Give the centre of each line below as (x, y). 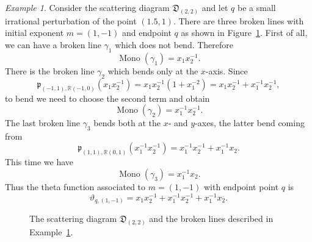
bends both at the (127, 123)
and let (215, 7)
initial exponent (34, 33)
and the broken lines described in (211, 219)
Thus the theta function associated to (75, 186)
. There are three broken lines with (238, 20)
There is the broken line (50, 70)
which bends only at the (153, 70)
